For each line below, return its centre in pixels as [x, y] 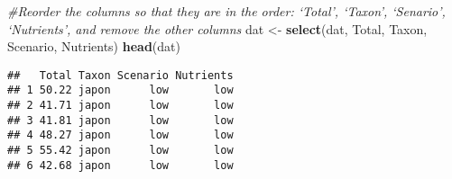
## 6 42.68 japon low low [120, 165]
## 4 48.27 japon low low [120, 135]
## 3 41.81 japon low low [120, 120]
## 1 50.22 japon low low [120, 90]
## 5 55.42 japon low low [120, 151]
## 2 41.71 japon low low [120, 106]
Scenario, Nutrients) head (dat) [94, 46]
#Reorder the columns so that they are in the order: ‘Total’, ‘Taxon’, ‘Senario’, [226, 11]
